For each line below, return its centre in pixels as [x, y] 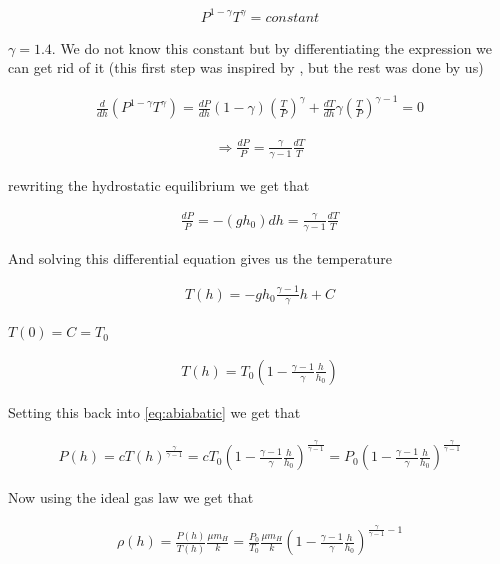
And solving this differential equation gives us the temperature [200, 257]
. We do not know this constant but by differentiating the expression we [272, 47]
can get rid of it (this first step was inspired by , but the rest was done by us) [246, 67]
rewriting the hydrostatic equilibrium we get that [159, 184]
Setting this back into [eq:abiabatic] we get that [154, 411]
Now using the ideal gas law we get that [131, 497]
